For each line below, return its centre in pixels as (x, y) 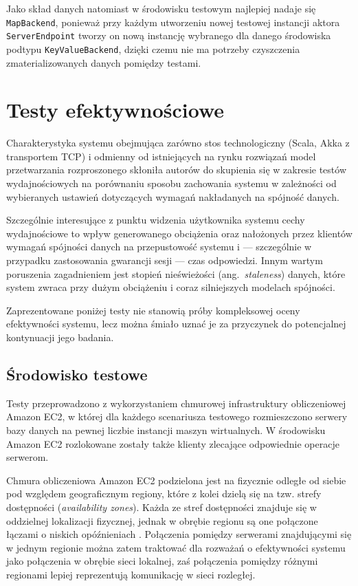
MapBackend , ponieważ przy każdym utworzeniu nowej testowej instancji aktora (173, 22)
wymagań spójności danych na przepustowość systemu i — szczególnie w (159, 247)
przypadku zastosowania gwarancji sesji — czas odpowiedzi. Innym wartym (165, 260)
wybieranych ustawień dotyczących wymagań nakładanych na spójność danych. (173, 196)
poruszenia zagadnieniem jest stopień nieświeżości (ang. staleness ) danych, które (176, 273)
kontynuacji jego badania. (60, 337)
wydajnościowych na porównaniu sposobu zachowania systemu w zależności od (171, 183)
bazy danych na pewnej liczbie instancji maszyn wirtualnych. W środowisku (166, 430)
